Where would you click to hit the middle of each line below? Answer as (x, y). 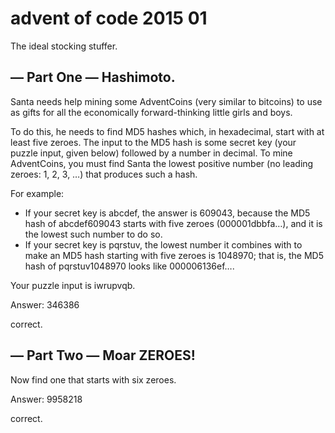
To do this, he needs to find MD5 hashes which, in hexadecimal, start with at (167, 131)
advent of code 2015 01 (109, 18)
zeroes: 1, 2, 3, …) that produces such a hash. (104, 174)
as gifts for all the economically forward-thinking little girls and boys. (151, 112)
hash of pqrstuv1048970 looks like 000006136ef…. (129, 266)
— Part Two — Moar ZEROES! (103, 355)
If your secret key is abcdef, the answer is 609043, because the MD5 (167, 213)
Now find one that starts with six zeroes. (93, 379)
